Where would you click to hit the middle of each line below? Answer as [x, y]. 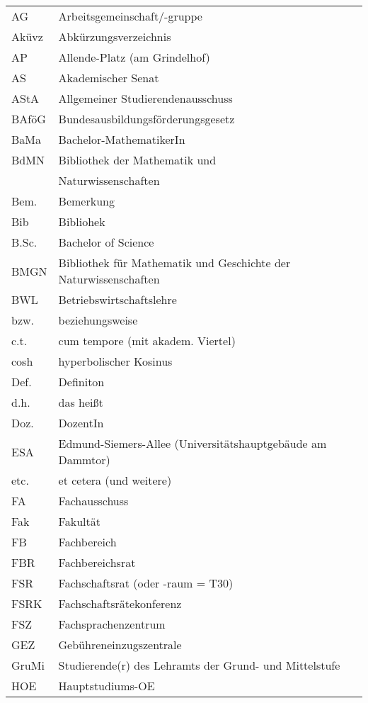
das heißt [81, 402]
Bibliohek [82, 221]
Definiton [81, 382]
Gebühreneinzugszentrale [120, 645]
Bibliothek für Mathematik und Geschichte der [174, 263]
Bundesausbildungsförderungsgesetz [146, 119]
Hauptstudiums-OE [107, 686]
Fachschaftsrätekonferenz [120, 603]
